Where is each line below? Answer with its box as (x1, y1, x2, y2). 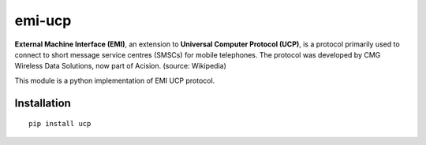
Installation (14, 96, 71, 110)
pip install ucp (28, 119, 92, 128)
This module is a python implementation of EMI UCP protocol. (14, 76, 215, 85)
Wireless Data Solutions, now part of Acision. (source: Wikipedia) (14, 61, 226, 71)
